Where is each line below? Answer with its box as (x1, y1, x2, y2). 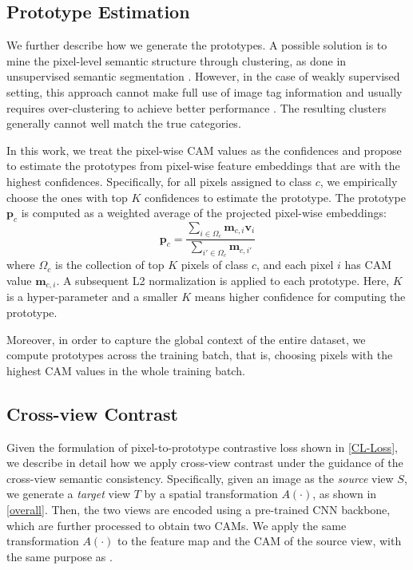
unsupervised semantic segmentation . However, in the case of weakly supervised (6, 68, 400, 85)
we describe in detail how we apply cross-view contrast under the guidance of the (6, 454, 403, 471)
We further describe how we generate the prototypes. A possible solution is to (6, 37, 387, 53)
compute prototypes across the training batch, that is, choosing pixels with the (6, 346, 393, 363)
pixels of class (181, 256, 248, 273)
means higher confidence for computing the (194, 288, 406, 305)
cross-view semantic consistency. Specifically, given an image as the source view (6, 469, 394, 486)
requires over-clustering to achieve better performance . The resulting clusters (6, 99, 387, 116)
